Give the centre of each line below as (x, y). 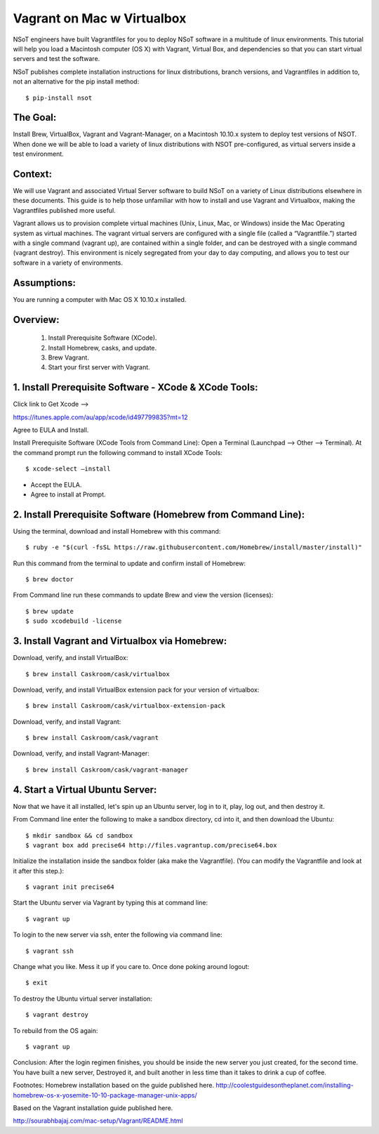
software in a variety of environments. (68, 263)
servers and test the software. (56, 59)
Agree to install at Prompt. (68, 494)
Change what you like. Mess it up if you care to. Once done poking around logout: (131, 967)
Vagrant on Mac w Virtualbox (100, 18)
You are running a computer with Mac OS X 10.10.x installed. (100, 299)
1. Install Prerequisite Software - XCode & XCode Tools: (135, 387)
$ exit (37, 983)
